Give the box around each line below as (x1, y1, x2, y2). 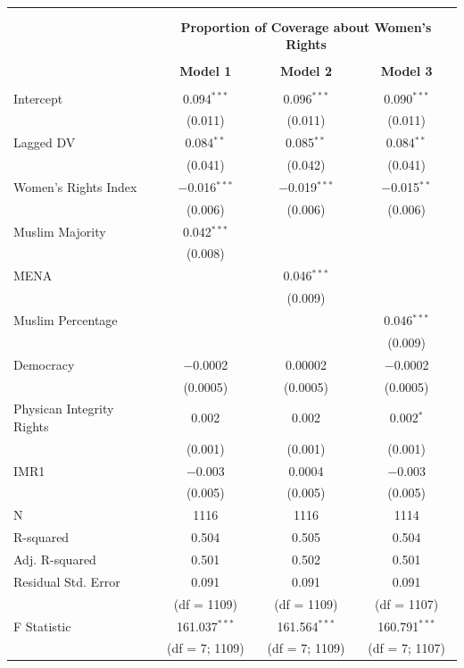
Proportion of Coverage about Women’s (180, 17, 432, 36)
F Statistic (13, 616, 71, 635)
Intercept (13, 88, 63, 107)
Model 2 (279, 62, 332, 80)
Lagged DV (13, 133, 76, 152)
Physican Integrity (13, 399, 114, 418)
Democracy (13, 355, 75, 373)
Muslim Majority (13, 221, 106, 240)
